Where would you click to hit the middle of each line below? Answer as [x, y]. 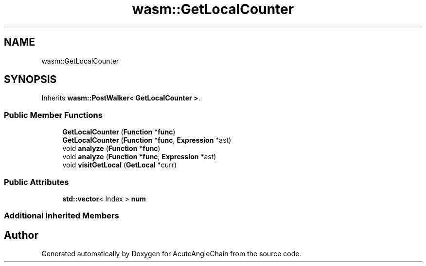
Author [21, 235]
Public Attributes [36, 182]
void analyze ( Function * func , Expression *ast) [139, 157]
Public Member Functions [53, 115]
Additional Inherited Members [62, 216]
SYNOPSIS [30, 80]
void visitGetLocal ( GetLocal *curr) [119, 165]
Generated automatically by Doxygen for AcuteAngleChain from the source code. [171, 254]
